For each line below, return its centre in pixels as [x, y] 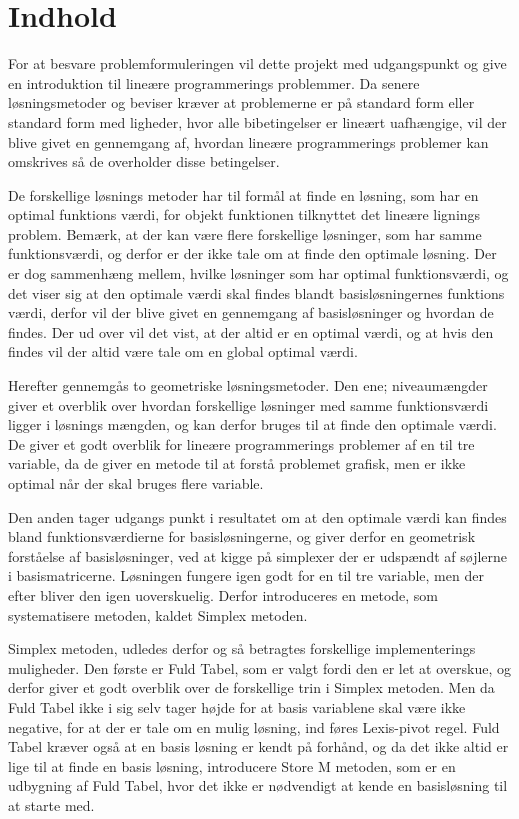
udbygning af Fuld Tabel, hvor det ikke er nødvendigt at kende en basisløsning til [258, 785]
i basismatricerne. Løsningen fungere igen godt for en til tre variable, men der [246, 575]
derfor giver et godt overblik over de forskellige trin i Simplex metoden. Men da [251, 687]
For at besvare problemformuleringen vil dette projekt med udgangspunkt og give [257, 63]
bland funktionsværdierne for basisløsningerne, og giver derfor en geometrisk [242, 536]
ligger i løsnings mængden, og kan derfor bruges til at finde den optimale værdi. [252, 424]
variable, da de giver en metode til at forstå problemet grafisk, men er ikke [237, 463]
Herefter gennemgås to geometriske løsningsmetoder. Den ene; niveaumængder [248, 385]
